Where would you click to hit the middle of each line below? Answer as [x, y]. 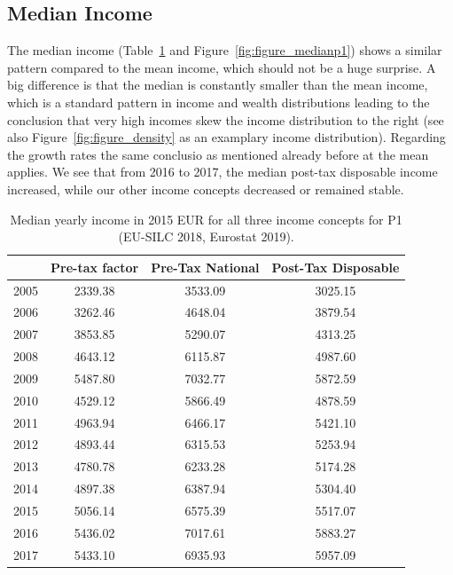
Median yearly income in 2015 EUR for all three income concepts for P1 [206, 219]
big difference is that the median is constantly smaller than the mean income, [218, 85]
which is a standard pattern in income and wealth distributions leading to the [219, 102]
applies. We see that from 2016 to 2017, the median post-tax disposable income [223, 172]
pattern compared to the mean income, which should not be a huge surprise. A [222, 67]
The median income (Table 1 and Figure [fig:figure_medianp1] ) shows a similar [225, 50]
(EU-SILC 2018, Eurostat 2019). [206, 236]
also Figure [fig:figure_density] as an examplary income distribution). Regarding [226, 137]
